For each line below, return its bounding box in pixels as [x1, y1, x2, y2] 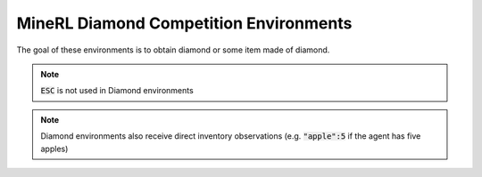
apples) [40, 143, 69, 154]
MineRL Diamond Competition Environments [16, 13, 353, 33]
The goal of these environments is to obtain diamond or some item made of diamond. [16, 44, 330, 55]
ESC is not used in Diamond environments [40, 85, 194, 96]
